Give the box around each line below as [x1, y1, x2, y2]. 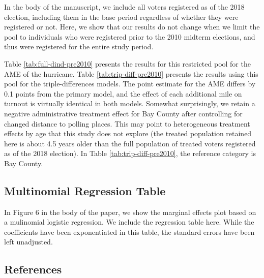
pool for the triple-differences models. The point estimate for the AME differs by [4, 78, 256, 89]
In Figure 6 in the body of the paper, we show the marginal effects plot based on [4, 206, 256, 217]
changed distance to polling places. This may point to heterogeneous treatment [4, 118, 250, 129]
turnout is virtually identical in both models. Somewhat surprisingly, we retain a [4, 98, 255, 109]
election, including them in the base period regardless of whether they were [4, 11, 239, 22]
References [4, 261, 62, 277]
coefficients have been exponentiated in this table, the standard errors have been [4, 226, 255, 237]
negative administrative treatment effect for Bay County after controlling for [4, 108, 243, 118]
